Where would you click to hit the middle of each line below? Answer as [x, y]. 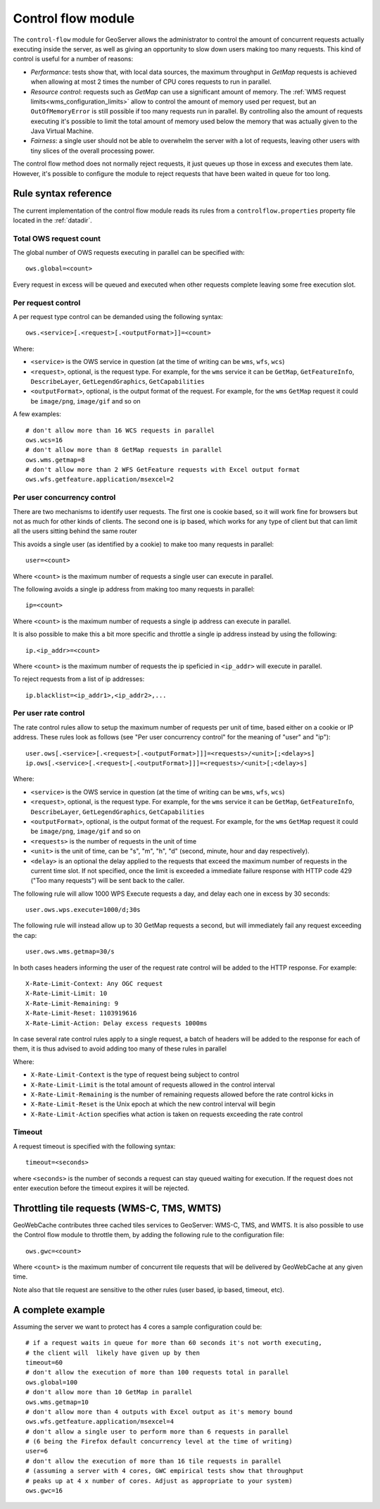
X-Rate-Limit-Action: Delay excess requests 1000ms [116, 1023]
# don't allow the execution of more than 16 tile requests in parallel [153, 1461]
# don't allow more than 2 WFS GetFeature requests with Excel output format [163, 470]
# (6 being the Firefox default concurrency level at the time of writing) [159, 1441]
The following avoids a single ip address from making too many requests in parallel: [134, 589]
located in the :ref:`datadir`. [53, 220]
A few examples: [37, 414]
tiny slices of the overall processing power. [93, 151]
